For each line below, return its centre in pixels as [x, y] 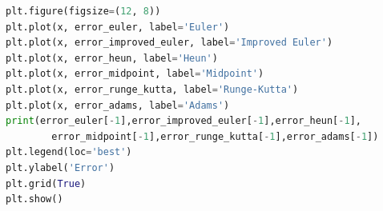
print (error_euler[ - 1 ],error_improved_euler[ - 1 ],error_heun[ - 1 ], [183, 121]
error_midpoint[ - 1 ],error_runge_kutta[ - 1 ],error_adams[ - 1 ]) [215, 136]
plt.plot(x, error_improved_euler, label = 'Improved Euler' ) [169, 43]
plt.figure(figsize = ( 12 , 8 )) [83, 11]
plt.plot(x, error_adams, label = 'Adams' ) [118, 105]
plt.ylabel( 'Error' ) [60, 167]
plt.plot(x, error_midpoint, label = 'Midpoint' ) [135, 74]
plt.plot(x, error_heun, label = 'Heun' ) [112, 58]
